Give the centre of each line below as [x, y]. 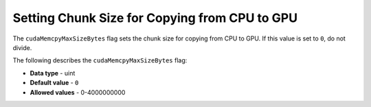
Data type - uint [53, 73]
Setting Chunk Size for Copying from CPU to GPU [155, 18]
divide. [22, 47]
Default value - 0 [54, 83]
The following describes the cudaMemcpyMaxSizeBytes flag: [100, 60]
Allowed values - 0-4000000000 [78, 92]
